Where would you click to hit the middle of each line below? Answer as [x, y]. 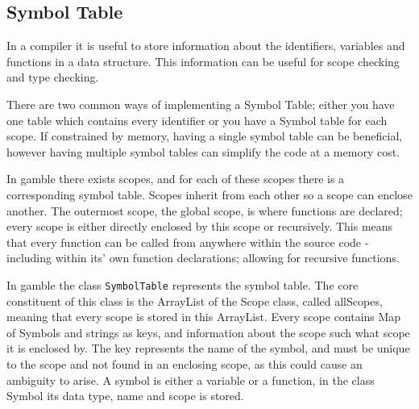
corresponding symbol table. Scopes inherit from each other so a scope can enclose [209, 194]
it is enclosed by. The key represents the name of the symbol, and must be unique [208, 348]
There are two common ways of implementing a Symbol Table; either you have [201, 104]
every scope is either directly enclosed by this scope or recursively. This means [200, 226]
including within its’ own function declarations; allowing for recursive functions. [203, 258]
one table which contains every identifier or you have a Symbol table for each [197, 120]
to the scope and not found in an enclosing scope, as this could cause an [185, 363]
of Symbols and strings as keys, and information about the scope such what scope [208, 332]
